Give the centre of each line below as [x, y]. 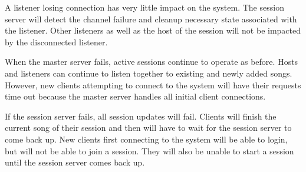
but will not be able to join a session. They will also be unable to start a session [149, 150]
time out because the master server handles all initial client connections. [135, 96]
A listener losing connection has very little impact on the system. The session [144, 7]
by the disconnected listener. [56, 42]
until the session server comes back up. [75, 162]
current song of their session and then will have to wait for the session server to [148, 128]
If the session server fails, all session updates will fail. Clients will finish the [141, 116]
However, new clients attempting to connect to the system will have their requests [153, 85]
